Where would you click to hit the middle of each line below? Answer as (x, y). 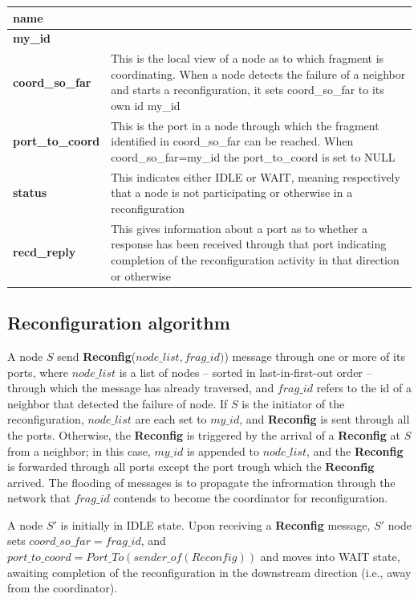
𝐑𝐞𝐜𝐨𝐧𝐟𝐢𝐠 (350, 468)
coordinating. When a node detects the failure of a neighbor (258, 74)
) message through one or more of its (315, 356)
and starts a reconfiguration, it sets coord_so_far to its (248, 90)
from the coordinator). (63, 588)
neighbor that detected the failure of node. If (118, 403)
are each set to (171, 419)
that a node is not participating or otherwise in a (232, 192)
